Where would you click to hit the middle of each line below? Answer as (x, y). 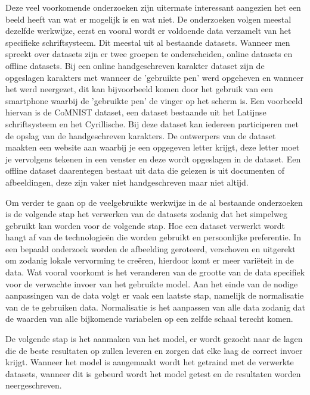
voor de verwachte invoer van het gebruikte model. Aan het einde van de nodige (152, 283)
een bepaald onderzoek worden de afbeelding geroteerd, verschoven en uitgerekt (151, 248)
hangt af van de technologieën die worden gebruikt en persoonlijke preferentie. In (154, 237)
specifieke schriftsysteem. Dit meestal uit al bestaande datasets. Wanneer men (148, 42)
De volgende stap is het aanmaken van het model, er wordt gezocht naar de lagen (154, 339)
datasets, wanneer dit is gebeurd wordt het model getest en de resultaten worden (153, 373)
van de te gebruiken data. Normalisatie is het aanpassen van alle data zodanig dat (155, 307)
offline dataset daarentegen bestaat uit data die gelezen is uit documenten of (145, 170)
